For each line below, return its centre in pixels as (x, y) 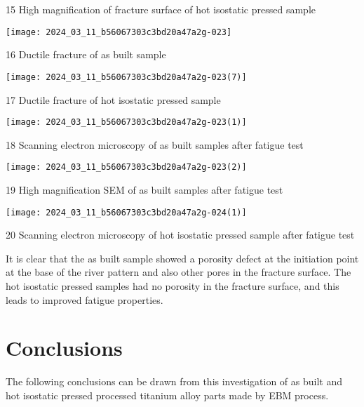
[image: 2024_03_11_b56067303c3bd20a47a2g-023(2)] (126, 167)
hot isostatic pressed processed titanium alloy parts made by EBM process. (167, 395)
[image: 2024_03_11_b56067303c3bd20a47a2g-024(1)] (126, 212)
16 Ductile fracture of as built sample (86, 54)
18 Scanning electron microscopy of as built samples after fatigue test (155, 144)
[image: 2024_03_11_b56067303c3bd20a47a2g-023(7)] (126, 77)
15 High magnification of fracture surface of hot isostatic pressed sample (161, 9)
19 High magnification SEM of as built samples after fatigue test (144, 189)
